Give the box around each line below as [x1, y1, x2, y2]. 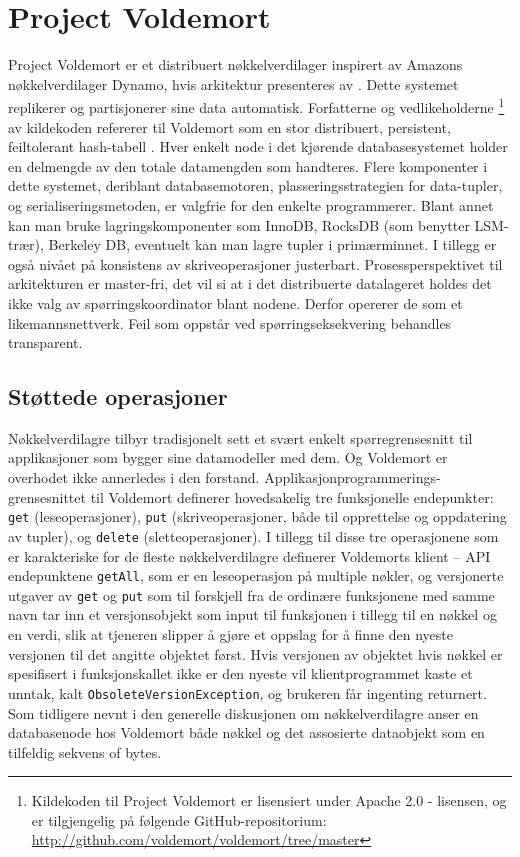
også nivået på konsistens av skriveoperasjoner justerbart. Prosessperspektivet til [8, 253, 503, 274]
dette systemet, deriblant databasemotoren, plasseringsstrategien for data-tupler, [8, 175, 503, 196]
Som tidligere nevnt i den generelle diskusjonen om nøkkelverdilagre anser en [8, 702, 479, 723]
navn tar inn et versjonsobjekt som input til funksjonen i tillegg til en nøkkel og [8, 604, 497, 625]
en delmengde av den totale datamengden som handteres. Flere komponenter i [8, 155, 488, 176]
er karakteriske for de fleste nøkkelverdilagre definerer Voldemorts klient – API [8, 545, 491, 566]
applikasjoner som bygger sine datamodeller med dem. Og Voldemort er [8, 447, 448, 468]
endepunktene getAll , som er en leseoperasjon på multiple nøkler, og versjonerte [8, 565, 504, 586]
